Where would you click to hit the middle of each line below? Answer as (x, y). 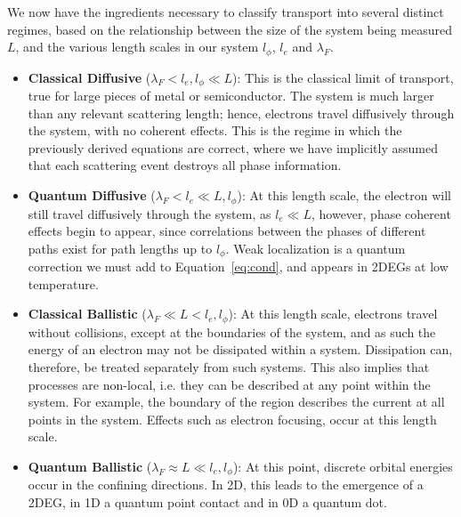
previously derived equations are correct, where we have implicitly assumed (233, 147)
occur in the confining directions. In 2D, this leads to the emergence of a (226, 485)
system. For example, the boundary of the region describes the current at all (236, 402)
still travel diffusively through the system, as (150, 213)
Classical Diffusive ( (89, 77)
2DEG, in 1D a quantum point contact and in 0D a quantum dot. (207, 502)
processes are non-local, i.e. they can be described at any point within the (229, 384)
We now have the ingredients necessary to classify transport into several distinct (226, 12)
